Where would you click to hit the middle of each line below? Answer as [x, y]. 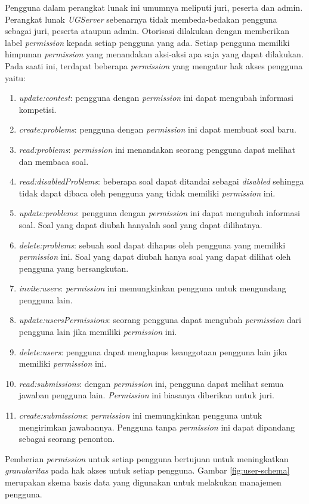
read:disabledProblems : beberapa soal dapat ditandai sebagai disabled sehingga [161, 181]
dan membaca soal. [54, 161]
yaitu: [16, 77]
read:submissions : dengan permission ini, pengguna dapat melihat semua [151, 383]
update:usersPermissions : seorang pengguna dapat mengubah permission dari [160, 320]
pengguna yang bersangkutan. [74, 268]
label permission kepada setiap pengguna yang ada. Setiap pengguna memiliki [147, 42]
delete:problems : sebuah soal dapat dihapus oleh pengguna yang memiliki [152, 245]
